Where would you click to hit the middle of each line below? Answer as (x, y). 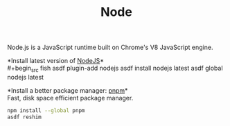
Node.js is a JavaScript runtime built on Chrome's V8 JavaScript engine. (110, 47)
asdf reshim (24, 117)
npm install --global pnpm (46, 110)
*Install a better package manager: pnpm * (68, 90)
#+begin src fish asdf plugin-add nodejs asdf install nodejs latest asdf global (115, 69)
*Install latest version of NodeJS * (56, 61)
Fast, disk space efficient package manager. (70, 98)
